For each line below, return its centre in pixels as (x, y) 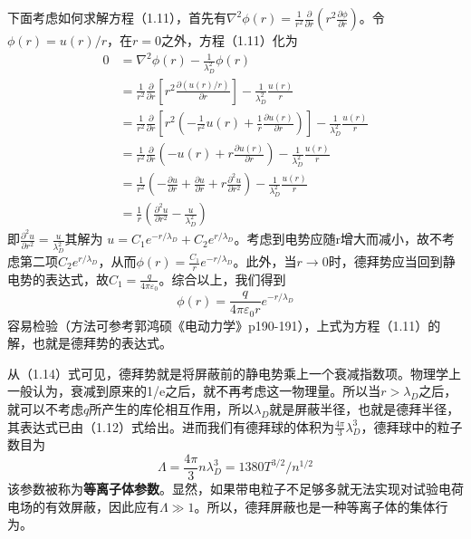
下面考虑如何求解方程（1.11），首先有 (117, 17)
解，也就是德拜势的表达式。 (90, 343)
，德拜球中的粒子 (412, 426)
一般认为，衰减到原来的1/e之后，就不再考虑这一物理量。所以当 (194, 391)
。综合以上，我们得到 (222, 279)
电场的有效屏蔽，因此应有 (83, 506)
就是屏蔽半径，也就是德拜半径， (365, 408)
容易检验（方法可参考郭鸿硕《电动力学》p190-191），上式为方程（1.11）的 (224, 325)
